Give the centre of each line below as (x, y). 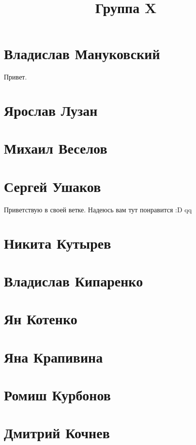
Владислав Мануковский (82, 54)
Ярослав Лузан (51, 110)
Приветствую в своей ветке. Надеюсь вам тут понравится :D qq (98, 209)
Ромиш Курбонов (57, 395)
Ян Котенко (41, 319)
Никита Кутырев (58, 243)
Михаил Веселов (56, 148)
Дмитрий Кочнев (57, 433)
